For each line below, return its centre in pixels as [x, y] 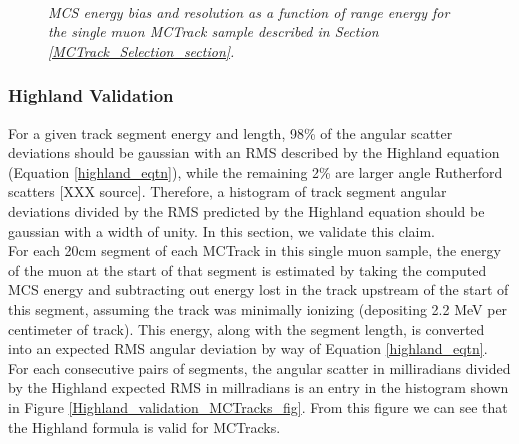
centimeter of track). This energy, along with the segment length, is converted [246, 328]
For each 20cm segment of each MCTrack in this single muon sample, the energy [254, 250]
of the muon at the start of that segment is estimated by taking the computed [247, 269]
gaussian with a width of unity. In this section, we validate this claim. [221, 230]
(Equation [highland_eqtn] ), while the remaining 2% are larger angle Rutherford [255, 171]
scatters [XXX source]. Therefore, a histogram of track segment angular [227, 191]
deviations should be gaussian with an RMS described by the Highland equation [254, 152]
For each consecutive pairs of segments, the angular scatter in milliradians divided [259, 367]
